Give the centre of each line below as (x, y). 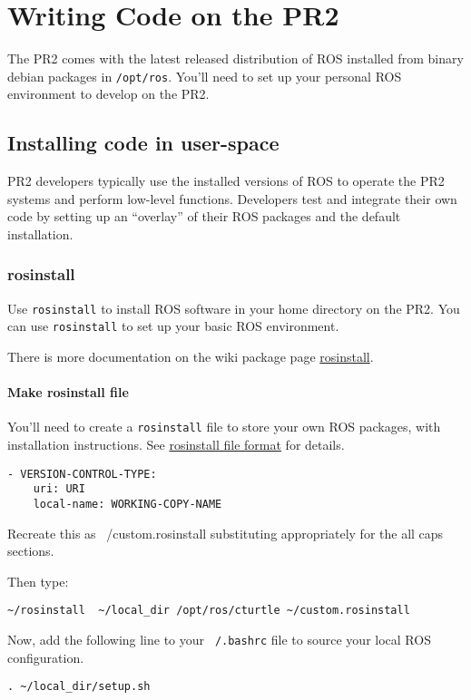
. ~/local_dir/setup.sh (79, 687)
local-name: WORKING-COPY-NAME (128, 505)
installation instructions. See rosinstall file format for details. (176, 445)
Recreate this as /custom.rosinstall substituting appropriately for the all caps (226, 533)
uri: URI (59, 489)
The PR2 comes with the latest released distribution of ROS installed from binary (235, 58)
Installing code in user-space (143, 143)
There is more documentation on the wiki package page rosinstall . (191, 357)
